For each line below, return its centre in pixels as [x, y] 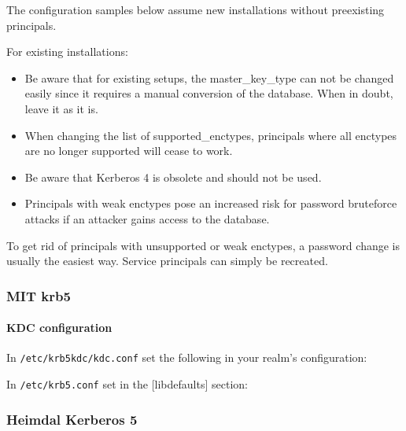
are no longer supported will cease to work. [129, 151]
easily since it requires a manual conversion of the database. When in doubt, [209, 93]
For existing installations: [67, 52]
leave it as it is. [61, 108]
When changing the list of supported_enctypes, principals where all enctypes [211, 135]
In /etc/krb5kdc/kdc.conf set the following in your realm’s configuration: [187, 357]
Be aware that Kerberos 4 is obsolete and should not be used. [173, 177]
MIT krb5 [39, 295]
